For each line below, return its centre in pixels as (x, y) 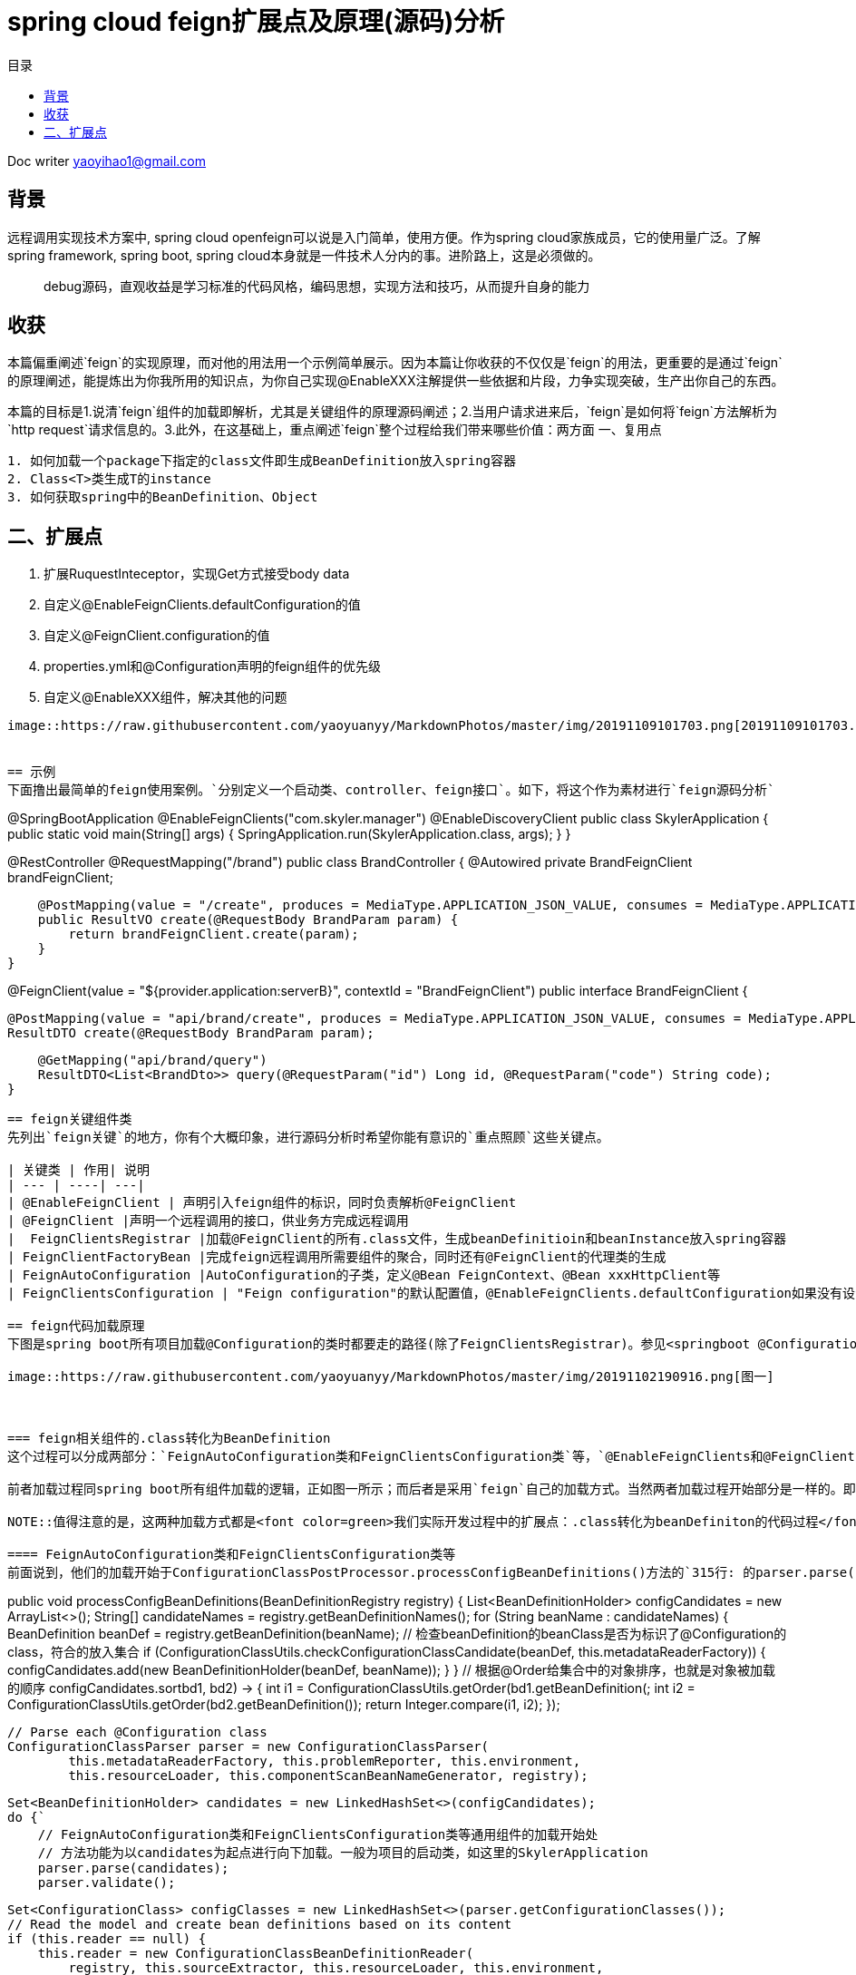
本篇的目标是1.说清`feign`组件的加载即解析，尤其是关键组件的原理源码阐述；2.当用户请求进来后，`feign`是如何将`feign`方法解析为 (392, 412)
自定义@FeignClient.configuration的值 (157, 636)
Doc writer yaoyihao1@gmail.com (107, 161)
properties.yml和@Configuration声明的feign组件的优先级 (213, 666)
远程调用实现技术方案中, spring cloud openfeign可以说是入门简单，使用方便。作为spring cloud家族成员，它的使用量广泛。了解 (384, 237)
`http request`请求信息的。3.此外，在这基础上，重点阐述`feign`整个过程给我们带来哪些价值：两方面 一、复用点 (335, 430)
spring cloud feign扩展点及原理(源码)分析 (256, 22)
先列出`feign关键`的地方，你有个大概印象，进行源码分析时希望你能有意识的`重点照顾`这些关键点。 (308, 1138)
